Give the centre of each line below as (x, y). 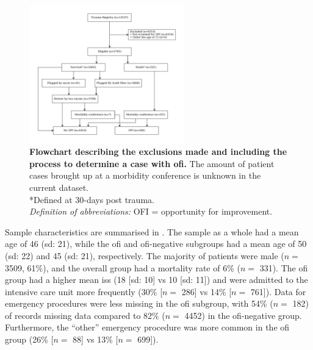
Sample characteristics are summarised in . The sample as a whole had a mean (152, 231)
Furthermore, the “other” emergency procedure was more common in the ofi (147, 327)
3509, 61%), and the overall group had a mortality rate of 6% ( (123, 267)
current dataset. (59, 187)
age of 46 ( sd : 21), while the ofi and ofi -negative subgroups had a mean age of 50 (156, 244)
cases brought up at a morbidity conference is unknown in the (145, 175)
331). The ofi (284, 267)
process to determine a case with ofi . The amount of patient (152, 163)
